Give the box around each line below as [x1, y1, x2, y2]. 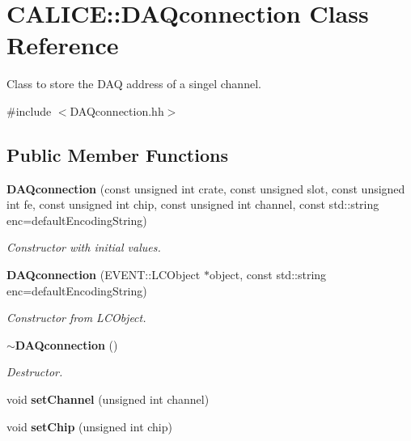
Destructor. [6, 363, 63, 380]
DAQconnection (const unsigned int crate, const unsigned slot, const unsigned [6, 180, 405, 197]
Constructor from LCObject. [6, 309, 146, 326]
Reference [6, 28, 119, 61]
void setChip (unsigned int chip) [6, 418, 172, 435]
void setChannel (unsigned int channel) [6, 391, 210, 408]
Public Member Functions [6, 142, 228, 167]
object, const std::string [209, 266, 327, 283]
